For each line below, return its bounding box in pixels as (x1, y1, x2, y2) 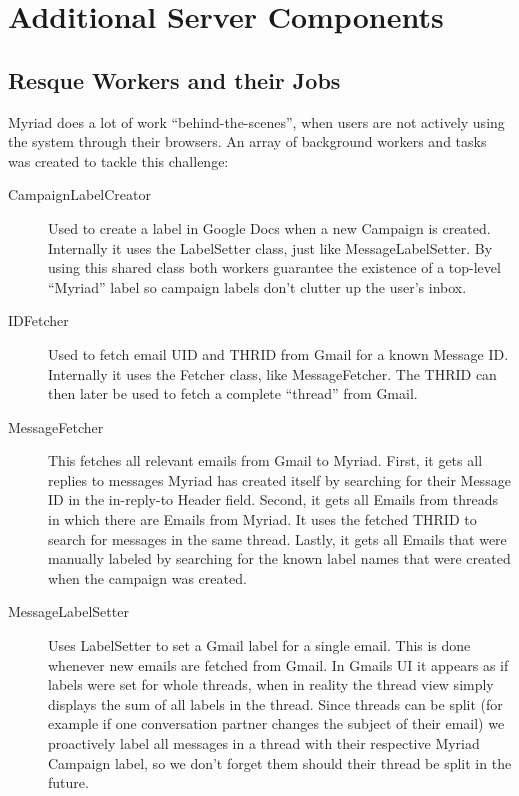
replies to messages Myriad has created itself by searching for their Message (48, 469, 511, 490)
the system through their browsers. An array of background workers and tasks (8, 131, 487, 152)
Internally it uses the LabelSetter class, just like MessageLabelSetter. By (48, 237, 493, 258)
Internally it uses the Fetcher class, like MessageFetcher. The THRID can (48, 363, 497, 384)
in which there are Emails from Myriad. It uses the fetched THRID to (48, 509, 477, 530)
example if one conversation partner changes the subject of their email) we (48, 713, 505, 734)
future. (48, 772, 89, 793)
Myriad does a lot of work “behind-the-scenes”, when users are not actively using (8, 111, 505, 132)
